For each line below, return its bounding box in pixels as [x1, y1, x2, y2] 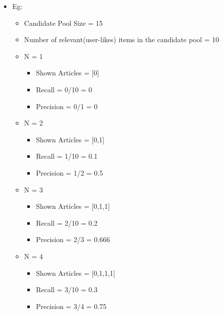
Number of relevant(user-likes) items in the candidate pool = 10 [24, 34, 219, 45]
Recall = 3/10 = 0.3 [36, 284, 98, 295]
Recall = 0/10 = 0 [36, 84, 92, 94]
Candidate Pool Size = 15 [24, 17, 103, 28]
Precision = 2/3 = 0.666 [36, 234, 110, 245]
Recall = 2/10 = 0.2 [36, 217, 98, 228]
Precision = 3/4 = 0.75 [36, 301, 107, 311]
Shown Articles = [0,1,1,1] [36, 267, 115, 278]
